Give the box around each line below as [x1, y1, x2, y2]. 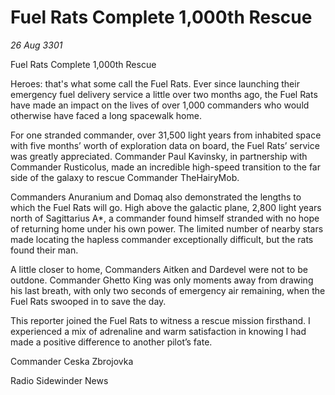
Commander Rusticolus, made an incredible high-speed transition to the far [10, 161, 321, 173]
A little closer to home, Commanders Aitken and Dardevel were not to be [10, 263, 308, 275]
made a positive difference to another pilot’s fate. [10, 336, 213, 348]
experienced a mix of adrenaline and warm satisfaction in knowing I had [10, 325, 307, 337]
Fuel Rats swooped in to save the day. [10, 295, 167, 307]
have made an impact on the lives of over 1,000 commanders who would [10, 99, 310, 111]
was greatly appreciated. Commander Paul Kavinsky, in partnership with [10, 150, 308, 162]
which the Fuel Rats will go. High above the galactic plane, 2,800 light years [10, 201, 322, 213]
